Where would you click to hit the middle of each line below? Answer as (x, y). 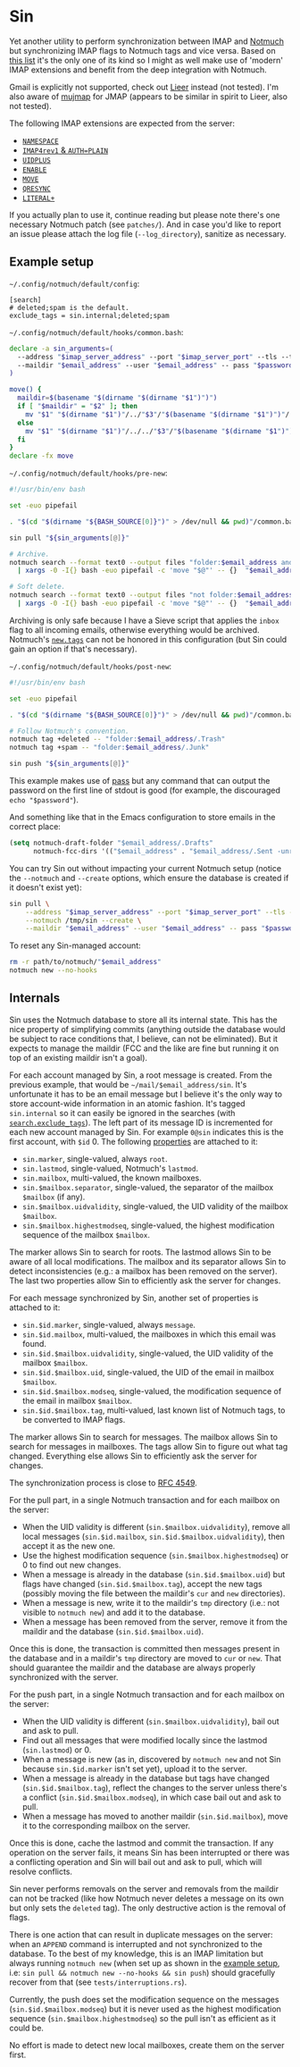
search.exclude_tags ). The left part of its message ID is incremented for (141, 1122)
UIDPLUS (36, 160)
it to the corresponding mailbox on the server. (106, 1826)
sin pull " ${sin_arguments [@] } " (69, 538)
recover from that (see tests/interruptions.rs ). (98, 1982)
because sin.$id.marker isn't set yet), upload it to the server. (134, 1769)
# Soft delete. (37, 587)
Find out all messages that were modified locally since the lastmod (145, 1740)
